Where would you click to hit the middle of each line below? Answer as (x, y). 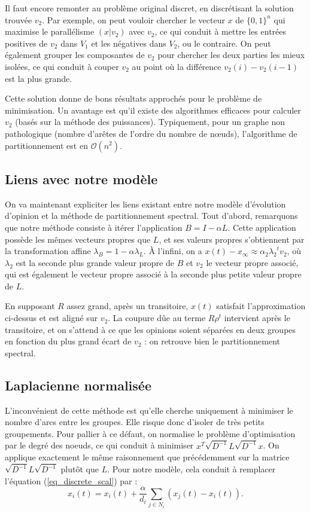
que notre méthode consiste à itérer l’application (94, 227)
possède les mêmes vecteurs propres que (78, 239)
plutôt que (80, 469)
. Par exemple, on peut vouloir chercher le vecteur (133, 19)
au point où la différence (177, 66)
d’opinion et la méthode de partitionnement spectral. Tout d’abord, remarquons (151, 216)
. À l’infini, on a (173, 251)
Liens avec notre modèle (81, 178)
